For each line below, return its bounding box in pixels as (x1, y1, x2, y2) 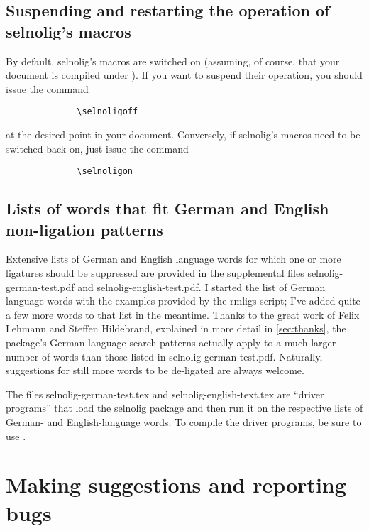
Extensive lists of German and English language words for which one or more (6, 251, 341, 266)
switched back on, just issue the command (6, 141, 189, 155)
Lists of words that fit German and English (6, 197, 329, 219)
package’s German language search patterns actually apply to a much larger (6, 335, 336, 350)
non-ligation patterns (6, 218, 163, 240)
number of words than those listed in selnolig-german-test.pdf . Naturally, (6, 349, 323, 363)
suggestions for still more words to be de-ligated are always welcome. (6, 363, 304, 378)
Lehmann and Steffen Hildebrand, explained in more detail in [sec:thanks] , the (6, 321, 346, 336)
